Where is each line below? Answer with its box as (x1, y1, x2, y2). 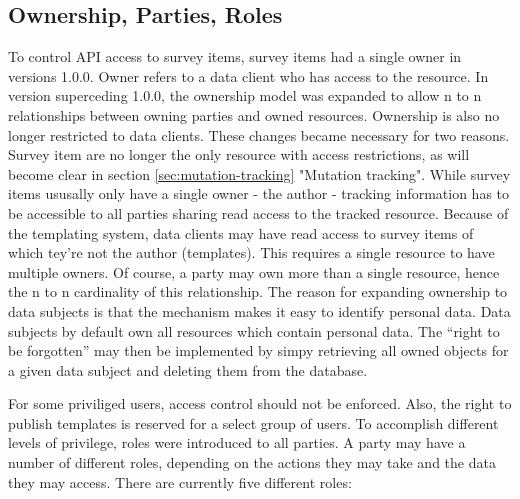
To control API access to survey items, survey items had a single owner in (8, 46, 462, 67)
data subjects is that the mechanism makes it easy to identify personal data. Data (8, 300, 511, 321)
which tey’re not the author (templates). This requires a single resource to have (8, 242, 495, 263)
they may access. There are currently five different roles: (8, 471, 352, 492)
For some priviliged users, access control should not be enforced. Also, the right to (8, 393, 512, 414)
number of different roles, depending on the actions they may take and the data (8, 452, 496, 473)
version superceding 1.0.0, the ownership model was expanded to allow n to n (8, 85, 482, 106)
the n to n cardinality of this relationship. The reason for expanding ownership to (8, 281, 508, 302)
